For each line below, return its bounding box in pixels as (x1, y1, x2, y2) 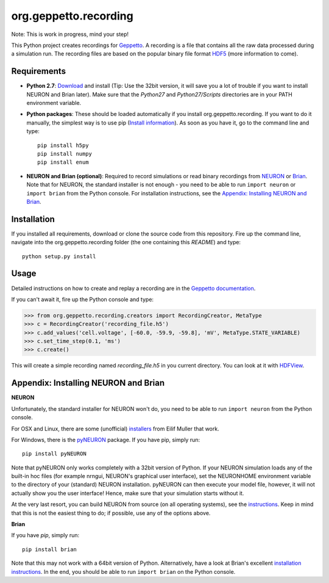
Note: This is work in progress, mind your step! (11, 31, 129, 38)
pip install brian (22, 546, 77, 552)
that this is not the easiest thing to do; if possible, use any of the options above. (11, 509, 211, 516)
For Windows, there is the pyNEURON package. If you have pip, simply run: (11, 436, 200, 443)
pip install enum (37, 159, 89, 166)
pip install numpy (37, 150, 93, 157)
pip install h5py (37, 142, 89, 149)
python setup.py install (22, 253, 96, 259)
